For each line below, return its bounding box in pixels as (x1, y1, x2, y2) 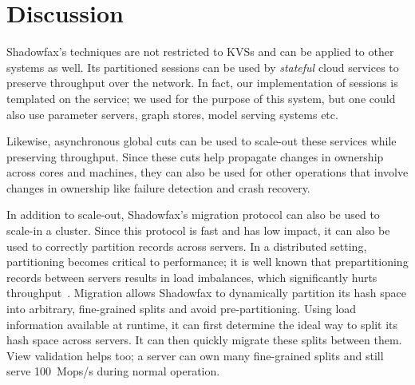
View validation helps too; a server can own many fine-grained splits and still (6, 347, 384, 363)
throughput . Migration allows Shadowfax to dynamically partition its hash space (6, 284, 407, 301)
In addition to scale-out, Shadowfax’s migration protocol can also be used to (6, 206, 380, 223)
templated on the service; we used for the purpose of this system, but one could (6, 89, 396, 106)
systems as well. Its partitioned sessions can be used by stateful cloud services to (6, 58, 399, 75)
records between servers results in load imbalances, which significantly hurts (6, 268, 377, 285)
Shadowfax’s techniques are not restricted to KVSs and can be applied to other (6, 43, 394, 60)
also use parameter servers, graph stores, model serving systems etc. (6, 105, 338, 122)
